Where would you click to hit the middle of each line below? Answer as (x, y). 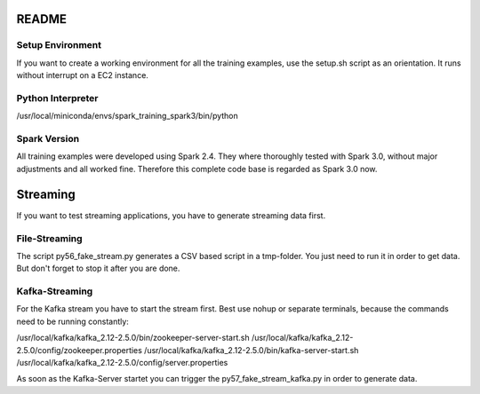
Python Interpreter (57, 98)
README (41, 19)
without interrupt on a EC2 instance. (82, 75)
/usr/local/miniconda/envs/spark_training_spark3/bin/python (128, 116)
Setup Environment (59, 45)
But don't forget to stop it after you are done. (98, 268)
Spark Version (48, 139)
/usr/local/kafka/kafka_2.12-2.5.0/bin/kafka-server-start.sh (251, 350)
